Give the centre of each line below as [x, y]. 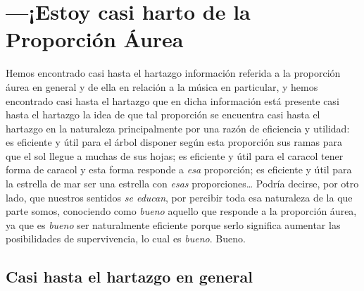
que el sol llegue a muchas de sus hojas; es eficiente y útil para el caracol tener [175, 155]
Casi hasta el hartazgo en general [129, 277]
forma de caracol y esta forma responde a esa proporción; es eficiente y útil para [179, 169]
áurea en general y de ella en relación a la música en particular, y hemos [162, 86]
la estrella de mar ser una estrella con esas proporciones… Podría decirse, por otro [182, 184]
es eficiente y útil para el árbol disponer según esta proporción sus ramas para [174, 142]
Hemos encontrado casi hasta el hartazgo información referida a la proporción [173, 73]
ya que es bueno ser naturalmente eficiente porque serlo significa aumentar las [173, 224]
